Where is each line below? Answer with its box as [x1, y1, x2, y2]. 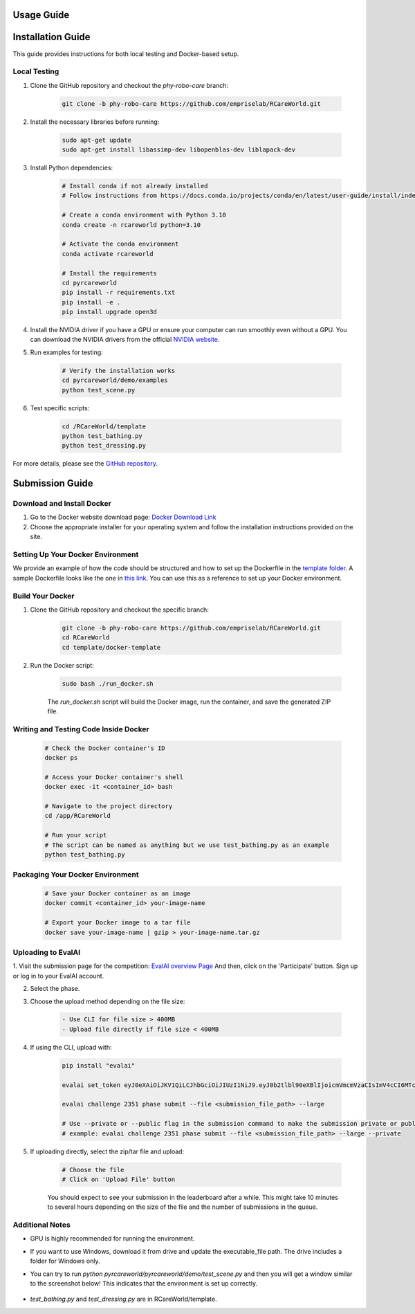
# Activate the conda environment [62, 240, 179, 248]
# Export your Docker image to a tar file [44, 919, 191, 927]
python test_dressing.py [62, 441, 147, 450]
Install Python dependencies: [30, 163, 113, 172]
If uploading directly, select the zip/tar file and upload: [30, 1147, 185, 1156]
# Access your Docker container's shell [44, 773, 183, 781]
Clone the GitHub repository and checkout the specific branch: [30, 605, 209, 614]
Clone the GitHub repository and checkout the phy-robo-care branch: [30, 81, 228, 89]
